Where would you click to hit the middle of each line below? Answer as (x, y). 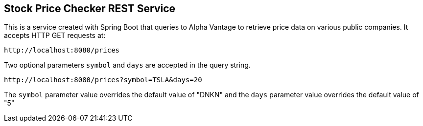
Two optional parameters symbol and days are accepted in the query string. (127, 65)
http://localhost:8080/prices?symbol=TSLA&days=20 (103, 80)
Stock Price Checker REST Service (90, 9)
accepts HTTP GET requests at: (55, 36)
